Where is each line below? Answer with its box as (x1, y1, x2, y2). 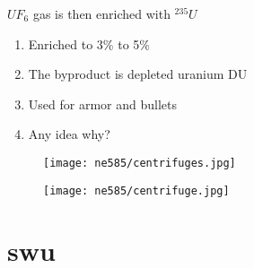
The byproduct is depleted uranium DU (28, 65, 248, 83)
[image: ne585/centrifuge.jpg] (43, 184, 230, 197)
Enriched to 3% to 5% (28, 34, 150, 53)
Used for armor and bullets (28, 94, 177, 113)
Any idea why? (28, 125, 110, 143)
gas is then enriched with (32, 4, 171, 22)
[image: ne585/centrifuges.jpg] (43, 156, 236, 169)
